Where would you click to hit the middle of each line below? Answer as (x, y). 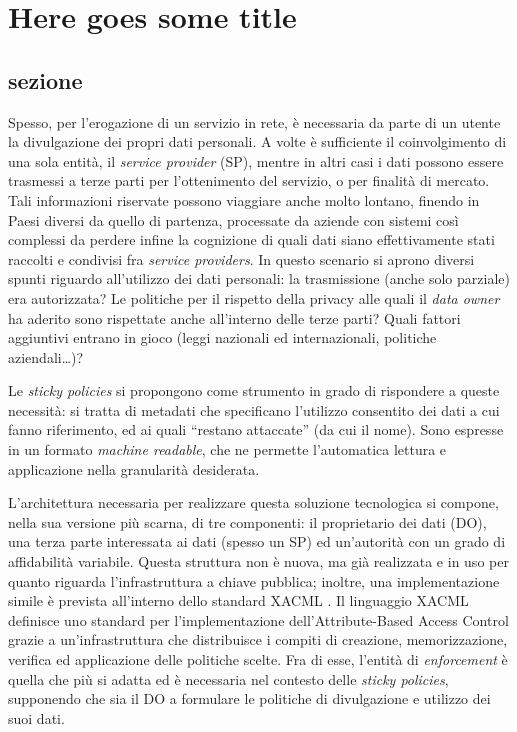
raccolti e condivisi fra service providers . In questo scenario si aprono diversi (241, 258)
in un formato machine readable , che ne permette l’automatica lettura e (227, 449)
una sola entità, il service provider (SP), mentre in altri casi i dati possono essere (256, 160)
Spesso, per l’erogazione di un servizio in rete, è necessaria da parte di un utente (254, 121)
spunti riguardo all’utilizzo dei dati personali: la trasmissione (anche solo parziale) (259, 278)
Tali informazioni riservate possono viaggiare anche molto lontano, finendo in (244, 199)
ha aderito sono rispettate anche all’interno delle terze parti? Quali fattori (234, 317)
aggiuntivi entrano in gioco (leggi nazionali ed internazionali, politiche (222, 337)
